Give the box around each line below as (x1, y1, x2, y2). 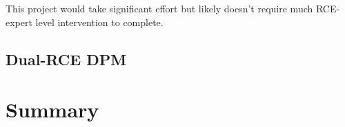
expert (6, 14, 32, 29)
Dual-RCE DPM (6, 48, 127, 69)
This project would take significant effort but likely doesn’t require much (6, 1, 313, 15)
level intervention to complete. (35, 14, 164, 29)
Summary (6, 95, 99, 124)
